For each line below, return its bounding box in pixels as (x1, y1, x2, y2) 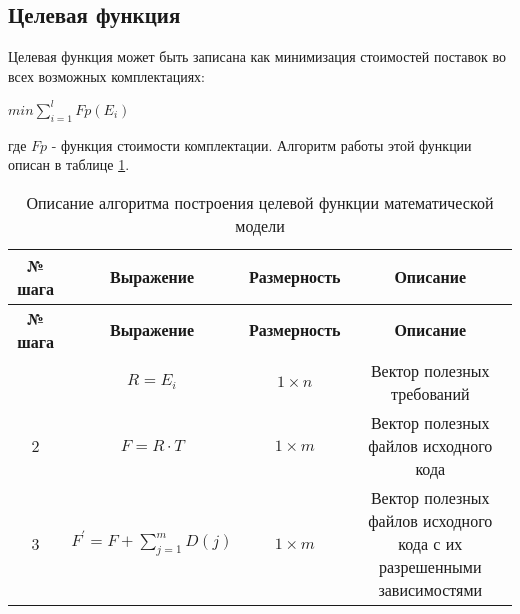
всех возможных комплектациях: (8, 65, 206, 86)
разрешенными (379, 554, 482, 578)
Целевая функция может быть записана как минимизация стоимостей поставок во (8, 46, 506, 67)
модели (235, 213, 285, 237)
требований (390, 381, 470, 405)
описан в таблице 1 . (8, 154, 130, 175)
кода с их (398, 531, 463, 555)
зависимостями (378, 577, 483, 601)
